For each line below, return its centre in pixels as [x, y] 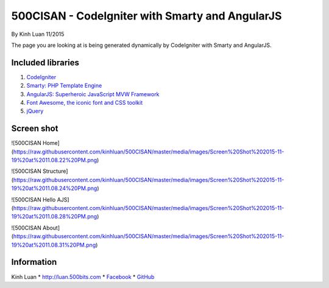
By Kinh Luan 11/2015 [38, 34]
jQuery [35, 111]
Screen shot [35, 129]
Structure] [55, 171]
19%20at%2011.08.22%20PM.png [54, 160]
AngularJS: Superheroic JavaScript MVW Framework [93, 94]
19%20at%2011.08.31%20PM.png [54, 245]
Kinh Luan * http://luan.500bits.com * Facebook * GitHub [83, 276]
